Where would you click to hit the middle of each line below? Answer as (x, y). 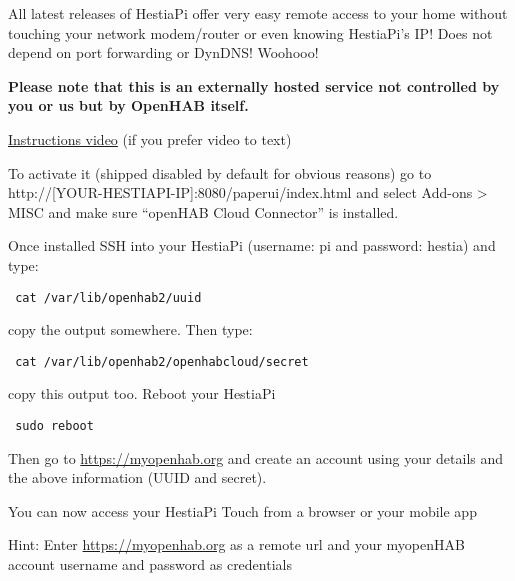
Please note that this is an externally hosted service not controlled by (254, 85)
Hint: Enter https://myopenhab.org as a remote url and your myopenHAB (236, 544)
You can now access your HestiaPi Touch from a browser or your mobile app (242, 510)
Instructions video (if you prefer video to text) (150, 138)
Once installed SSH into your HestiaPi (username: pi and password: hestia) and (252, 245)
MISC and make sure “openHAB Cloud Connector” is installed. (203, 211)
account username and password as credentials (150, 564)
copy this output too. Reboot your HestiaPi (142, 393)
